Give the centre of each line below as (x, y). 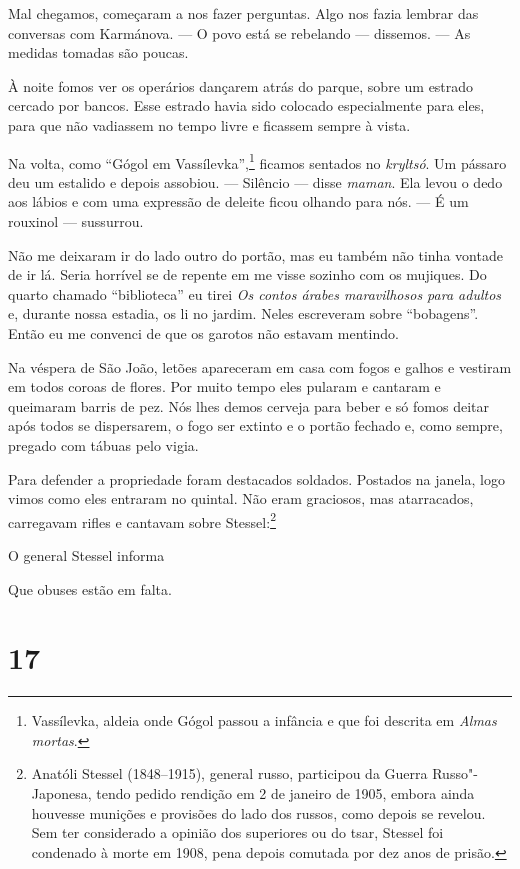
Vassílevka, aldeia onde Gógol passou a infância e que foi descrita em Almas (264, 720)
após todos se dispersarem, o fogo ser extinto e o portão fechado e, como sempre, (255, 425)
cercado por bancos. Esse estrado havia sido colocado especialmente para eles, (246, 105)
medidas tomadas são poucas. (98, 52)
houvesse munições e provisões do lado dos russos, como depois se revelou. (258, 812)
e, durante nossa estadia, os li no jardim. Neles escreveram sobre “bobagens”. (243, 313)
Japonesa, (61, 793)
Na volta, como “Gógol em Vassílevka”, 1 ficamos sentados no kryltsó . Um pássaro (257, 161)
